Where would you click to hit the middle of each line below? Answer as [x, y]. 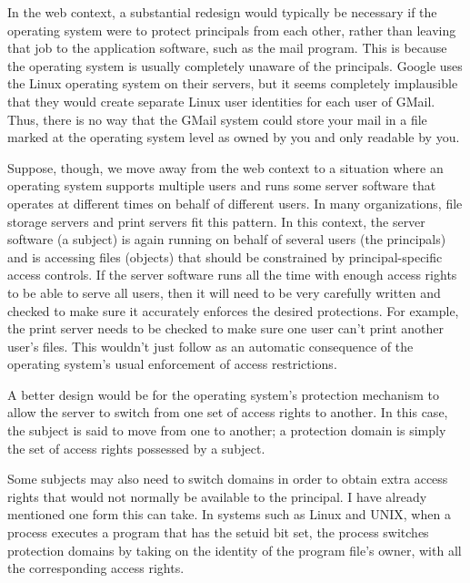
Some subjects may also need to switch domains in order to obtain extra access [228, 479]
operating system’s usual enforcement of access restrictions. [172, 364]
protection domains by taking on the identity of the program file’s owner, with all [235, 550]
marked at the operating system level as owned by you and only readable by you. [234, 137]
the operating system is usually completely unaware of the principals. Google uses [235, 65]
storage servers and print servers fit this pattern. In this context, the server [216, 221]
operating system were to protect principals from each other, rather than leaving [232, 30]
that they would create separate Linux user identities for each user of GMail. [221, 101]
